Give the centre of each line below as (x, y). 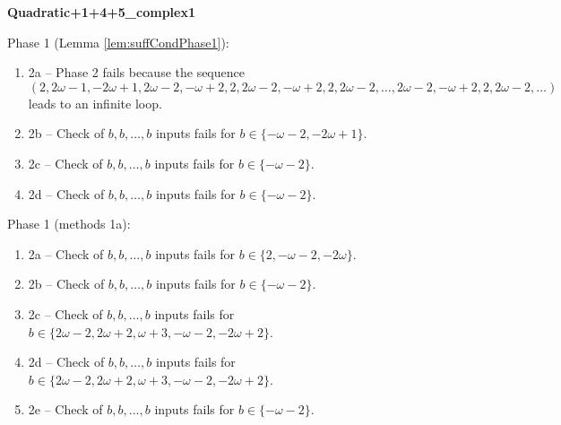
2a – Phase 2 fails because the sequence (136, 72)
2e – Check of (65, 409)
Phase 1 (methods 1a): (69, 224)
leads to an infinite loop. (95, 103)
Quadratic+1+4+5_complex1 (101, 12)
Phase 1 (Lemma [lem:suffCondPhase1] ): (118, 42)
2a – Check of (66, 253)
